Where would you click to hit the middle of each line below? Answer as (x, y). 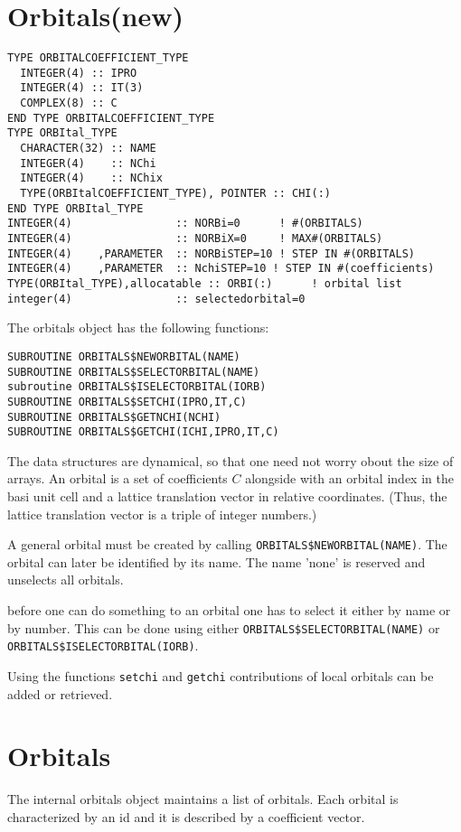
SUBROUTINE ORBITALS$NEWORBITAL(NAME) (124, 356)
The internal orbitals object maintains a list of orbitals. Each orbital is (203, 799)
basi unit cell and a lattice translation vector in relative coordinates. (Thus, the (227, 496)
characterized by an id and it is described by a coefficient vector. (186, 816)
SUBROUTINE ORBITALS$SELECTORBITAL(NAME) (134, 372)
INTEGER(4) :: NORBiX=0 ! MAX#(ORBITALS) (195, 238)
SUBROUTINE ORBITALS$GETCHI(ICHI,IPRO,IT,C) (143, 432)
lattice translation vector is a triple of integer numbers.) (162, 514)
